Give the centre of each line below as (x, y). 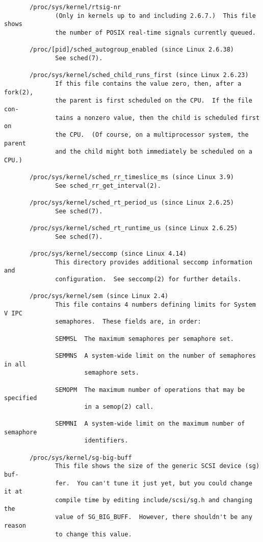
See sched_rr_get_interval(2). (108, 186)
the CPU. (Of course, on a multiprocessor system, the (152, 134)
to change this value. (94, 534)
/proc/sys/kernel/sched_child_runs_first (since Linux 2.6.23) (139, 75)
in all (15, 364)
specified (21, 398)
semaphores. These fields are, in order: (128, 322)
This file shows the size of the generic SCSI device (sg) (157, 466)
